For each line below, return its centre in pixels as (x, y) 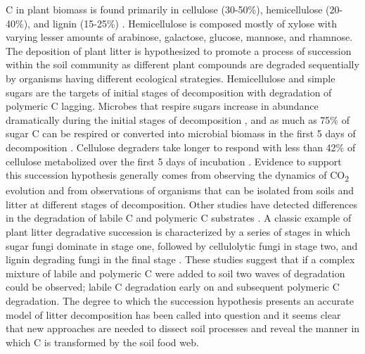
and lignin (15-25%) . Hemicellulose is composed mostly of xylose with (185, 23)
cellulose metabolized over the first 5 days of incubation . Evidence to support (174, 161)
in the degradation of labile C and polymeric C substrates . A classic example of (179, 218)
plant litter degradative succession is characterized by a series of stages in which (178, 232)
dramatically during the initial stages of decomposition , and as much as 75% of (178, 119)
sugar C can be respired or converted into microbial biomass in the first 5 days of (181, 133)
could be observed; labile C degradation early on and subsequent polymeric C (173, 287)
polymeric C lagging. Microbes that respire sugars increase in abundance (162, 106)
